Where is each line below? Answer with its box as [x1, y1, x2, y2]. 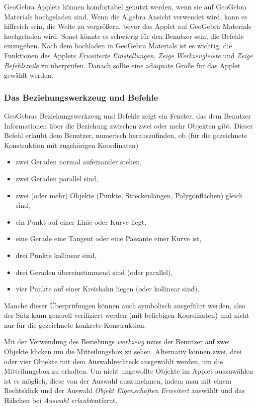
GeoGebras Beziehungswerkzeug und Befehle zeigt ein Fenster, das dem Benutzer [4, 110, 251, 121]
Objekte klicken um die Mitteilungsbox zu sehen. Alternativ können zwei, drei [4, 346, 242, 357]
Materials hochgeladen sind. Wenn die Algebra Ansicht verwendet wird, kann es [4, 11, 248, 21]
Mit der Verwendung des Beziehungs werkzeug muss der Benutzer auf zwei [4, 336, 230, 347]
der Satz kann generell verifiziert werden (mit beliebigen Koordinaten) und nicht [4, 310, 249, 320]
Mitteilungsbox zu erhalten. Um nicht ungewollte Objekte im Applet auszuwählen [4, 366, 254, 376]
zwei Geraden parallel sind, [15, 173, 98, 183]
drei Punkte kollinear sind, [15, 250, 97, 260]
